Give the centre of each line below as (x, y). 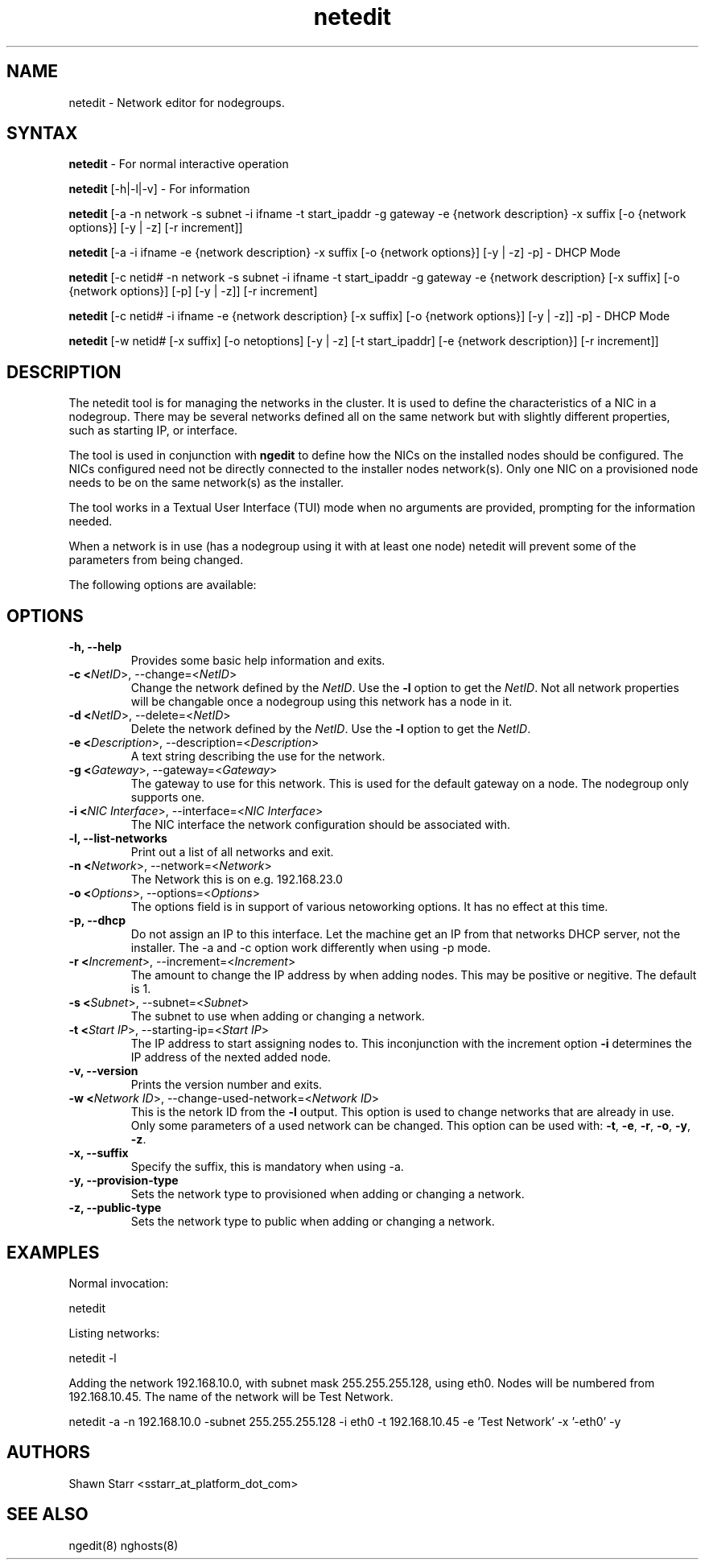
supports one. (168, 797)
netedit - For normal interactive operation (179, 164)
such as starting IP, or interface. (153, 431)
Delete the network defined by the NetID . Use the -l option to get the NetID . (331, 729)
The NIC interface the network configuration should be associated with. (321, 825)
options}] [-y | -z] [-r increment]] (156, 228)
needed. (91, 521)
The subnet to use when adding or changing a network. (278, 1016)
